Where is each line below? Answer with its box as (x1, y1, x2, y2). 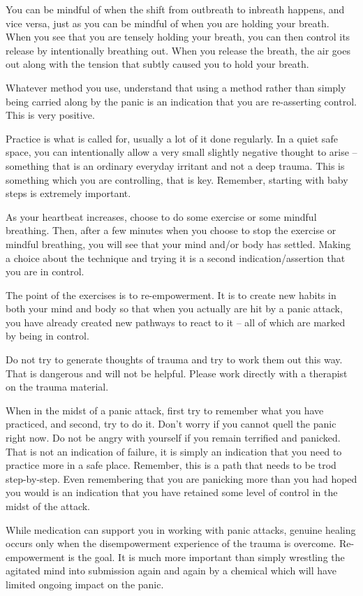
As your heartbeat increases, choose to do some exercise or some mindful (6, 209, 317, 224)
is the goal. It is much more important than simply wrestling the (68, 549, 345, 564)
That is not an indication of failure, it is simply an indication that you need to (6, 444, 342, 458)
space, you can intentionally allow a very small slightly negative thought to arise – (6, 145, 357, 159)
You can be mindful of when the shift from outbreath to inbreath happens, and (6, 2, 345, 16)
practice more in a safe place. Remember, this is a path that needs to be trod (6, 458, 336, 472)
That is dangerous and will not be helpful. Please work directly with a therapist (6, 365, 348, 380)
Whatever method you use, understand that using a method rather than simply (6, 80, 346, 94)
